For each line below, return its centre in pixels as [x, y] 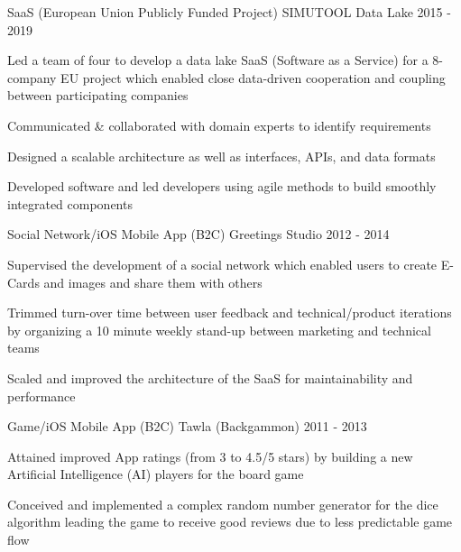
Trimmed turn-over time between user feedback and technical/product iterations [230, 313]
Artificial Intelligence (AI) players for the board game [156, 474]
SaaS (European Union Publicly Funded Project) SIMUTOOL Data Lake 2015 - [229, 12]
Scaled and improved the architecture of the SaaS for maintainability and [210, 377]
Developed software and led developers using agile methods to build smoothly [222, 186]
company [32, 77]
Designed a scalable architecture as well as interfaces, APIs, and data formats [221, 156]
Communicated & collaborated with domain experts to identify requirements [219, 125]
